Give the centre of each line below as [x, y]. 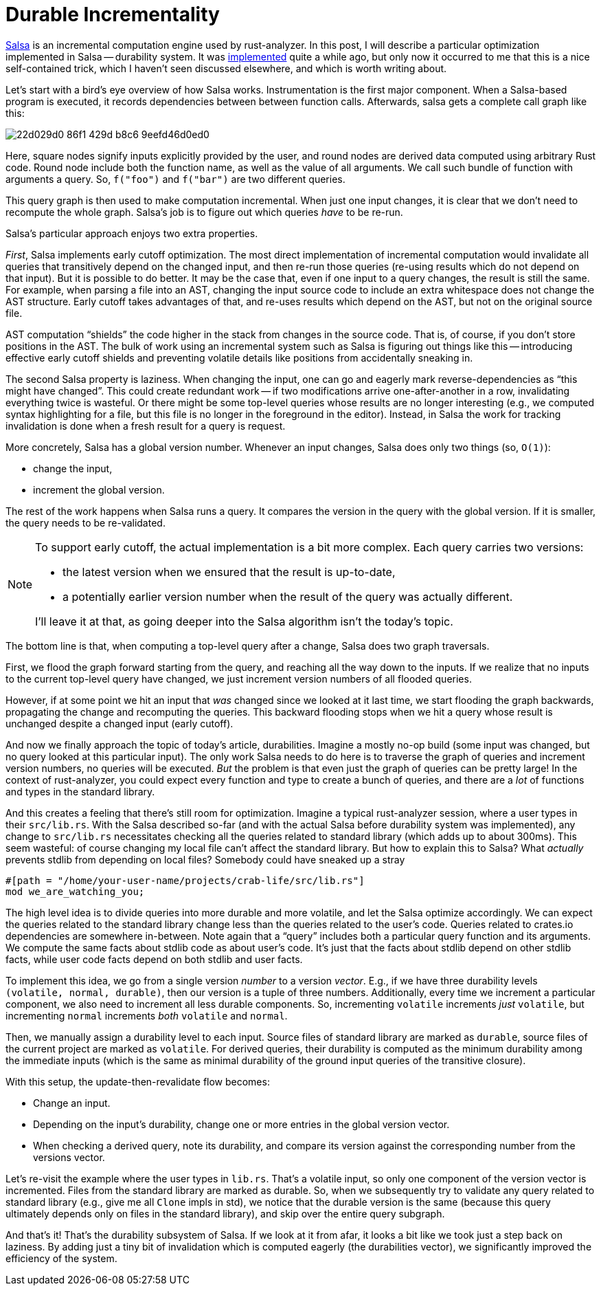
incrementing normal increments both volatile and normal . [147, 1015]
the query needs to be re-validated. [86, 522]
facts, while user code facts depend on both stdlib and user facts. [154, 959]
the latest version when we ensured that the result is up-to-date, [229, 572]
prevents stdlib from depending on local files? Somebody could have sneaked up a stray [205, 859]
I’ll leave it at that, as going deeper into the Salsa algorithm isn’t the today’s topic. [244, 621]
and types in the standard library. [80, 791]
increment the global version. [99, 489]
